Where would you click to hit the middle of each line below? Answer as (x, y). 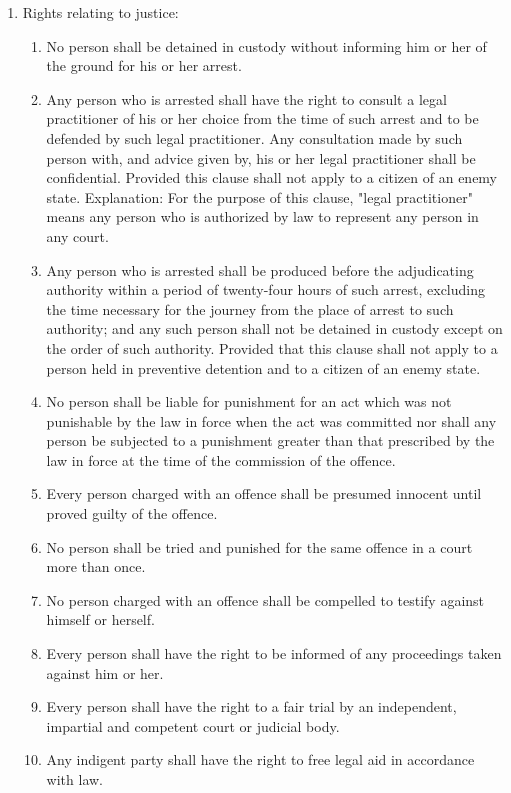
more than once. (96, 566)
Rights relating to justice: (100, 12)
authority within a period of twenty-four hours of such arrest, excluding (266, 289)
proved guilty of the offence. (132, 513)
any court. (77, 235)
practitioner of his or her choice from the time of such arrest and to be (262, 118)
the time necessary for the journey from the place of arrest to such (250, 308)
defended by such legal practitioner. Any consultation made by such (254, 137)
